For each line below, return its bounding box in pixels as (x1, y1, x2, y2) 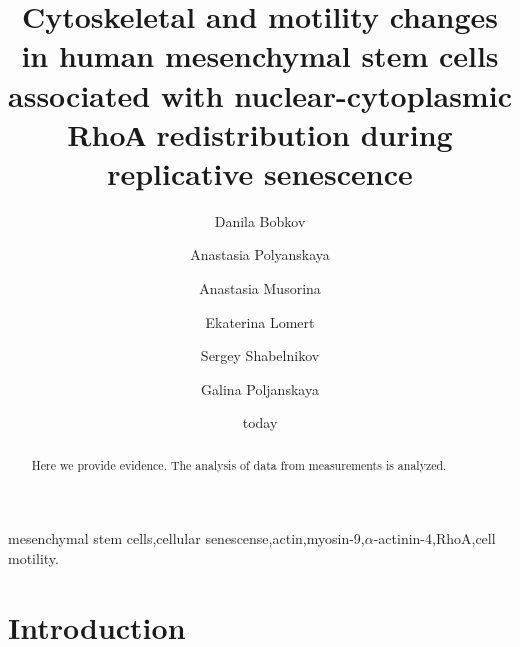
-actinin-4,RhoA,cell (373, 528, 496, 549)
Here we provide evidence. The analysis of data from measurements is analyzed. (31, 456, 447, 473)
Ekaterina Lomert (205, 311, 315, 332)
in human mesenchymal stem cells (21, 35, 499, 76)
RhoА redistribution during (67, 113, 453, 154)
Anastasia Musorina (199, 278, 321, 299)
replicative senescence (107, 152, 413, 193)
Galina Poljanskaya (201, 378, 319, 399)
